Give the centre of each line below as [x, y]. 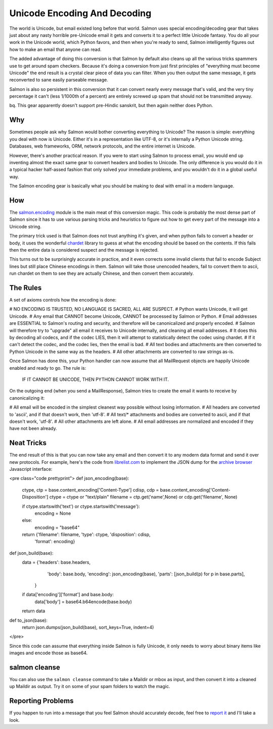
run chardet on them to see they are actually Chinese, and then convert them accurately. [102, 273]
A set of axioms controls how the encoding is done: [63, 300]
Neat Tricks [28, 443]
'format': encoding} [55, 542]
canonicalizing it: [27, 398]
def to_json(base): [29, 620]
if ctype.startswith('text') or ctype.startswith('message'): [81, 506]
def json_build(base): [31, 553]
